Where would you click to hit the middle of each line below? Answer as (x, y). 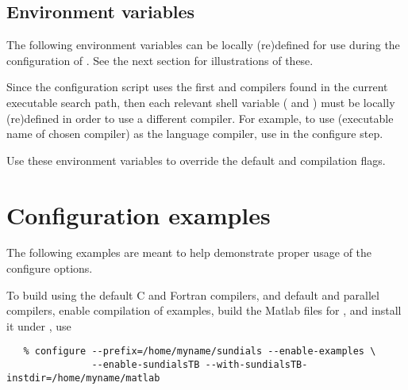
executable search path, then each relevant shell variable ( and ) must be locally (201, 102)
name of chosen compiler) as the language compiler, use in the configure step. (195, 134)
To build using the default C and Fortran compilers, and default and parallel (193, 294)
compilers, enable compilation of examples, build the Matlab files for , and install (204, 310)
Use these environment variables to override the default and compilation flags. (196, 160)
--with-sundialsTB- (256, 365)
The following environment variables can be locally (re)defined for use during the (203, 45)
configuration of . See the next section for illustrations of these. (160, 60)
